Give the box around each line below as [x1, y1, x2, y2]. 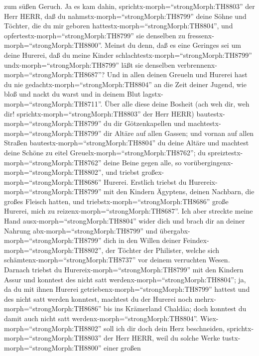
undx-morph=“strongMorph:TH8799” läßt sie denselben [4, 59, 175, 70]
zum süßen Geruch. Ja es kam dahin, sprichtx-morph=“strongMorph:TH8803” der [4, 1, 255, 11]
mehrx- [194, 293, 216, 304]
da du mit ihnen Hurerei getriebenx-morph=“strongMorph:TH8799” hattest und [4, 284, 250, 294]
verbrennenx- [177, 59, 217, 70]
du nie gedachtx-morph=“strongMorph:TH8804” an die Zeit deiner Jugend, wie [4, 79, 247, 89]
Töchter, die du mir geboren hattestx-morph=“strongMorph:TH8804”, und [4, 20, 233, 31]
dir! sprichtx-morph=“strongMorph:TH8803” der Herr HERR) [4, 108, 194, 119]
